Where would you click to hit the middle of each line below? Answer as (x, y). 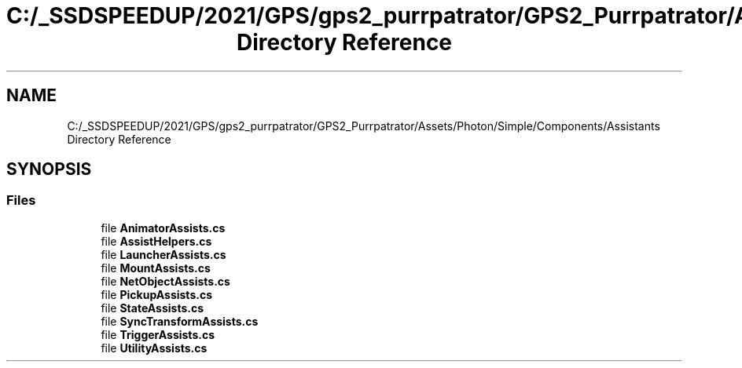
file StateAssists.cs (152, 308)
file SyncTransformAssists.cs (180, 321)
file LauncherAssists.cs (163, 254)
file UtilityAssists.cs (154, 348)
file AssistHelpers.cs (156, 241)
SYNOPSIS (49, 169)
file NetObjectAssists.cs (165, 281)
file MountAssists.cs (156, 268)
